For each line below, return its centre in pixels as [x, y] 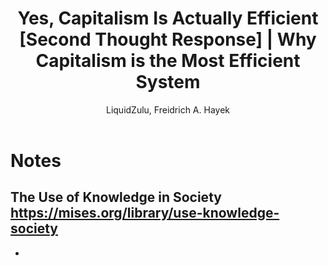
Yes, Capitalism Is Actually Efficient [168, 18]
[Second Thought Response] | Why [168, 39]
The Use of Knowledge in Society [116, 197]
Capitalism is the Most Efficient [168, 61]
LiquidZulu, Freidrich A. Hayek [167, 109]
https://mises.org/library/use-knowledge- [145, 213]
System [168, 82]
